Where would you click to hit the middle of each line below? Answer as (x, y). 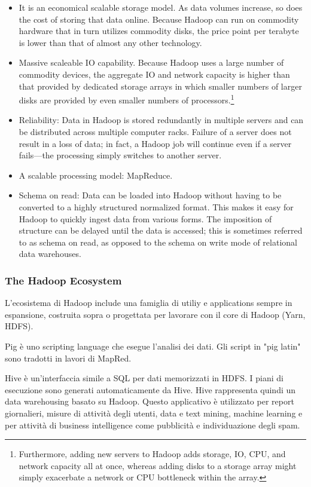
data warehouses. (50, 254)
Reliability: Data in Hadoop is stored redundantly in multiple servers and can (161, 120)
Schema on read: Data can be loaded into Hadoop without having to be (150, 195)
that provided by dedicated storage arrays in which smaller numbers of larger (160, 86)
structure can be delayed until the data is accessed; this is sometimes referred (161, 230)
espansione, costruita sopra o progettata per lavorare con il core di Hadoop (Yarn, (155, 314)
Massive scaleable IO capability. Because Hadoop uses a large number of (151, 62)
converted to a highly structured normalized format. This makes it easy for (156, 206)
